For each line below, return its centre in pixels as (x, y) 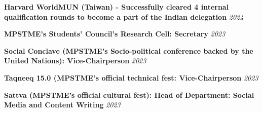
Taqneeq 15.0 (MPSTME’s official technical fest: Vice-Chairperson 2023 (131, 77)
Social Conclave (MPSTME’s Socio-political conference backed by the (129, 50)
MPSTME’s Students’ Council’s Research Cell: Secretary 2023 (115, 34)
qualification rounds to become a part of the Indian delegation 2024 (124, 16)
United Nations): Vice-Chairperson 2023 (75, 61)
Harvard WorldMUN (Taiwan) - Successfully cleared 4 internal (117, 7)
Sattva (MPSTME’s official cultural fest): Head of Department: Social (129, 95)
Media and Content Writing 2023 (62, 105)
